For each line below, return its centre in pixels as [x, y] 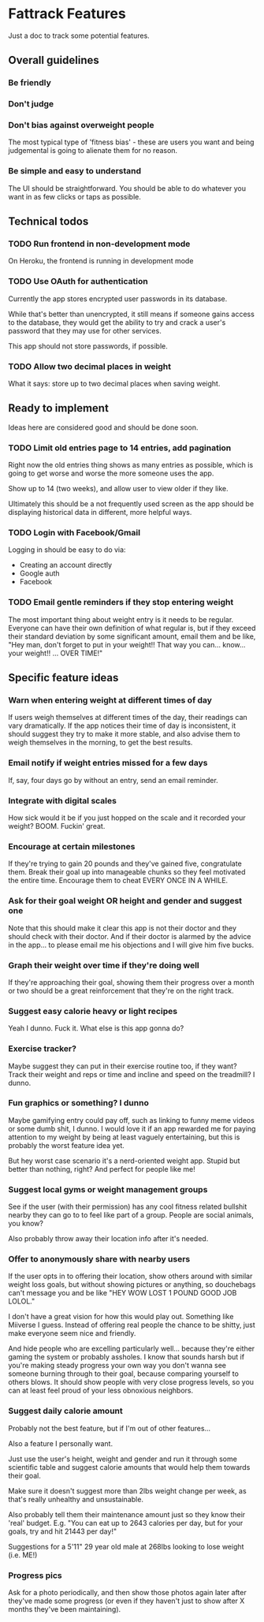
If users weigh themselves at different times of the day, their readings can [128, 718]
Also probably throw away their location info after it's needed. [108, 1239]
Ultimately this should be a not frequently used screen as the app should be [131, 504]
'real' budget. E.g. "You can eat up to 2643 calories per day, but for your [126, 1523]
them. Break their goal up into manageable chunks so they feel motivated [127, 872]
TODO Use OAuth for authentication [78, 282]
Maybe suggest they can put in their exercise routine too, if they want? [123, 1066]
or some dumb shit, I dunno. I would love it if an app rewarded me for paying [132, 1128]
